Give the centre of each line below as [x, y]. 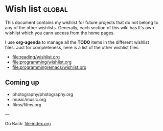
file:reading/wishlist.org [36, 56]
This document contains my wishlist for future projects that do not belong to [82, 22]
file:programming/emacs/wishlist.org [49, 67]
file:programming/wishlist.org [42, 62]
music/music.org [29, 99]
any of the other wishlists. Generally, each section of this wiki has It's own [80, 27]
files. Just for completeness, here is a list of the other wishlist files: [72, 47]
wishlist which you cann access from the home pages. [60, 33]
